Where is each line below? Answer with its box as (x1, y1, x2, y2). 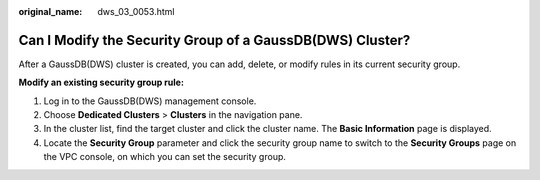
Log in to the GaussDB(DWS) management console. (43, 95, 257, 107)
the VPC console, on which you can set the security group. (43, 151, 287, 163)
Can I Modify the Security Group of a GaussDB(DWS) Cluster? (18, 31, 411, 49)
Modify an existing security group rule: (18, 76, 185, 89)
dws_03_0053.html (97, 6, 175, 17)
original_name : (18, 6, 83, 17)
